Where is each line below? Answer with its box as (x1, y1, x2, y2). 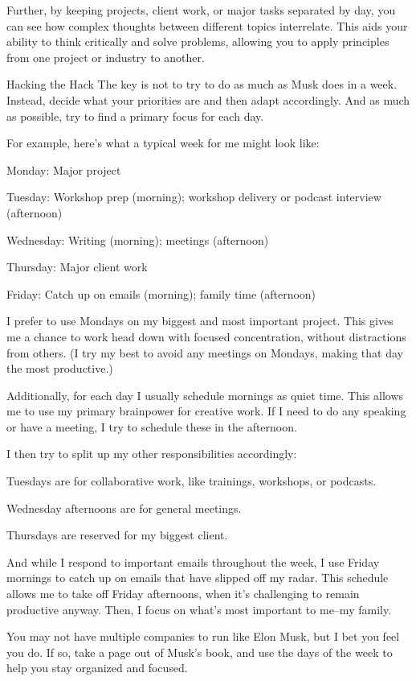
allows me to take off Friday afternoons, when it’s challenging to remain (6, 585, 360, 602)
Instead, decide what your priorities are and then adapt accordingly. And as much (6, 91, 410, 108)
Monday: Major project (6, 161, 121, 178)
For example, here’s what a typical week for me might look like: (6, 134, 320, 151)
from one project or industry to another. (6, 48, 205, 65)
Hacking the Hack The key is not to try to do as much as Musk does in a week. (6, 76, 398, 93)
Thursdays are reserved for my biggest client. (6, 526, 228, 543)
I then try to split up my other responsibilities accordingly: (6, 445, 297, 462)
